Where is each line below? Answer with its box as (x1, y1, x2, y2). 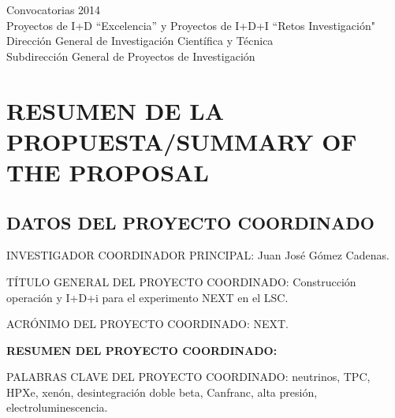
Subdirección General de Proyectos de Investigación (6, 47, 255, 64)
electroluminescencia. (6, 399, 108, 416)
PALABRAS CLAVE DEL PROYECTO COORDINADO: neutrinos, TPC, (6, 368, 371, 385)
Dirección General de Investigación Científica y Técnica (6, 32, 274, 49)
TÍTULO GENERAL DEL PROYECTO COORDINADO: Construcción (6, 273, 356, 289)
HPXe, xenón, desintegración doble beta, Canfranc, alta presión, (6, 383, 318, 400)
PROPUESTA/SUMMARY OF (6, 125, 357, 157)
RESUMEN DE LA (6, 94, 224, 126)
